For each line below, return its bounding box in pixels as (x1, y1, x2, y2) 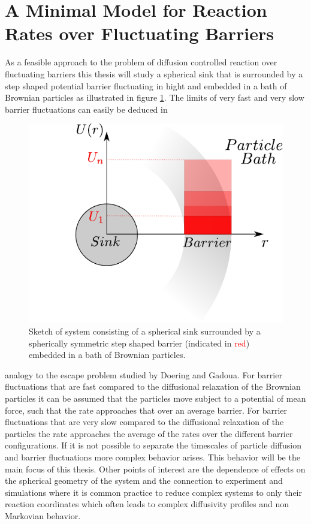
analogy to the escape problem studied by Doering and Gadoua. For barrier (5, 368, 282, 381)
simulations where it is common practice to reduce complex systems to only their (5, 486, 302, 498)
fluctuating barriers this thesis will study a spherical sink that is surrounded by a (5, 67, 303, 80)
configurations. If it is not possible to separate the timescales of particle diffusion (5, 439, 301, 451)
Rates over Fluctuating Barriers (5, 21, 274, 46)
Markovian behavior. (5, 509, 81, 522)
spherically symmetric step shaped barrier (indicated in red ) (29, 336, 250, 349)
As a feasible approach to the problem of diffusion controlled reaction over (5, 56, 277, 68)
